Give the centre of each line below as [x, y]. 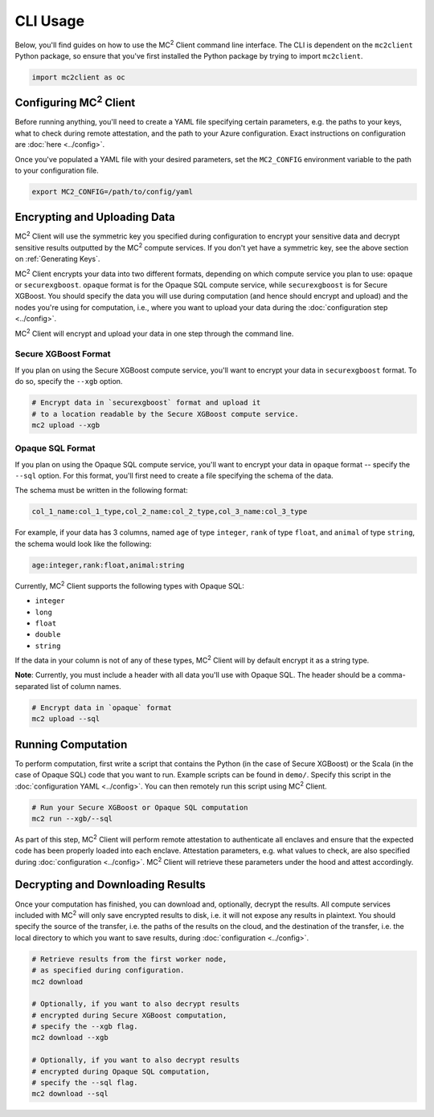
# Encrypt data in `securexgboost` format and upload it [146, 403]
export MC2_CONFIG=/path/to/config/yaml [112, 192]
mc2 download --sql [70, 1094]
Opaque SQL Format [55, 448]
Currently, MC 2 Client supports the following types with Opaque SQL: [130, 585]
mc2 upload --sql [66, 719]
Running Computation [71, 744]
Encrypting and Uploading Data [95, 217]
